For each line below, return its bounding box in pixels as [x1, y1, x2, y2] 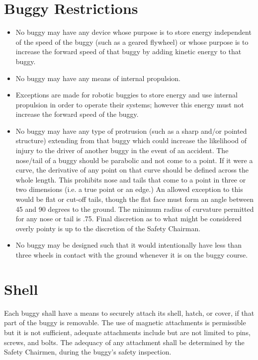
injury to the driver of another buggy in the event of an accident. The [15, 145, 229, 156]
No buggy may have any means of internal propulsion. [15, 73, 180, 83]
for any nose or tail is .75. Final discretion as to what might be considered [15, 213, 242, 224]
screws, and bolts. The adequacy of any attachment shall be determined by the [4, 337, 245, 347]
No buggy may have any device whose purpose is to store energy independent [15, 27, 252, 37]
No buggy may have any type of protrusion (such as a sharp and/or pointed [15, 125, 247, 136]
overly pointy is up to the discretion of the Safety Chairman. [15, 223, 201, 233]
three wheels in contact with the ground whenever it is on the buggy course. [15, 250, 248, 260]
